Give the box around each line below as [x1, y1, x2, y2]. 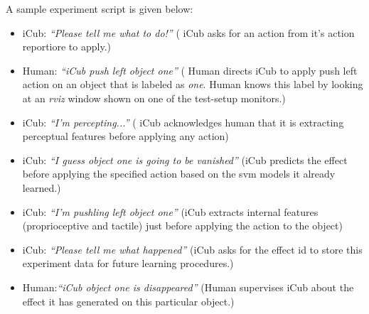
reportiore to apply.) [22, 39, 112, 54]
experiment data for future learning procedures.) [22, 256, 234, 271]
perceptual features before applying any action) [22, 129, 229, 144]
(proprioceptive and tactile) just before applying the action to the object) [22, 218, 343, 233]
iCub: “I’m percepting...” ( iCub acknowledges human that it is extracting [22, 114, 344, 129]
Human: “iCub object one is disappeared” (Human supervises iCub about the [22, 279, 354, 294]
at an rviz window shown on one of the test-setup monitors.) [22, 90, 286, 105]
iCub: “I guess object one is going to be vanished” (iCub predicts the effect [22, 152, 348, 167]
